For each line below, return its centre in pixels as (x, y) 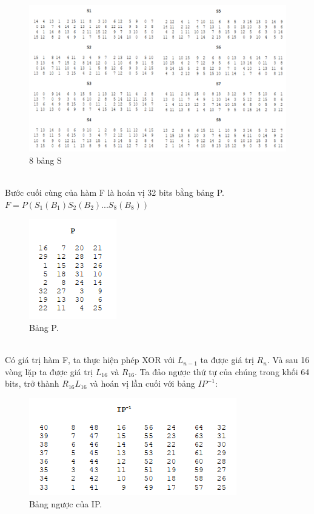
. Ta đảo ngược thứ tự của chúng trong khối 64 (222, 371)
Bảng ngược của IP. (66, 503)
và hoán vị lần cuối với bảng (142, 383)
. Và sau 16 (288, 360)
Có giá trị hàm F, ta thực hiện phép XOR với (90, 360)
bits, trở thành (32, 383)
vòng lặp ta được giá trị (49, 371)
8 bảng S (45, 160)
